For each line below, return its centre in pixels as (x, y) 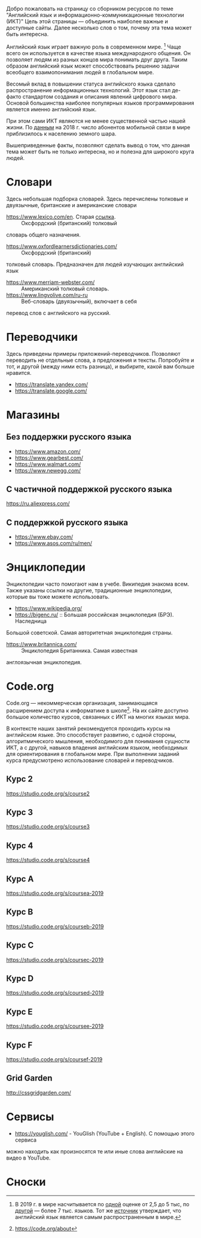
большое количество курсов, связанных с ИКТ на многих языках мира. (98, 717)
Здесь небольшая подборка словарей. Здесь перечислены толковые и (97, 199)
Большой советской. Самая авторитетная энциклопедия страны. (89, 633)
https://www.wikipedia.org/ (48, 609)
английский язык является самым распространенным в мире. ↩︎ (98, 1217)
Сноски (26, 1182)
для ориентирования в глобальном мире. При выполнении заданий (93, 753)
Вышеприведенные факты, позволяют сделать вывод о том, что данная (98, 145)
